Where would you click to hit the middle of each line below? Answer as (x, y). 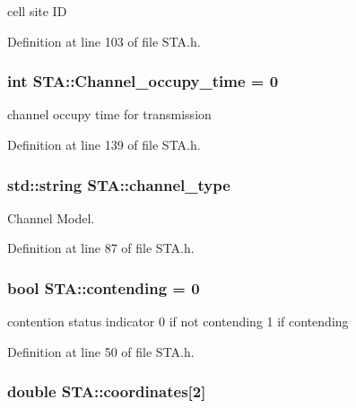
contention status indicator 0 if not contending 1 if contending (178, 321)
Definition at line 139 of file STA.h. (104, 144)
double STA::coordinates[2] (107, 391)
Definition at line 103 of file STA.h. (104, 41)
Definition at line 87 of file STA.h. (101, 248)
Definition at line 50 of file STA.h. (101, 351)
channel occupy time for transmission (109, 114)
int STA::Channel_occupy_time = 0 (143, 81)
